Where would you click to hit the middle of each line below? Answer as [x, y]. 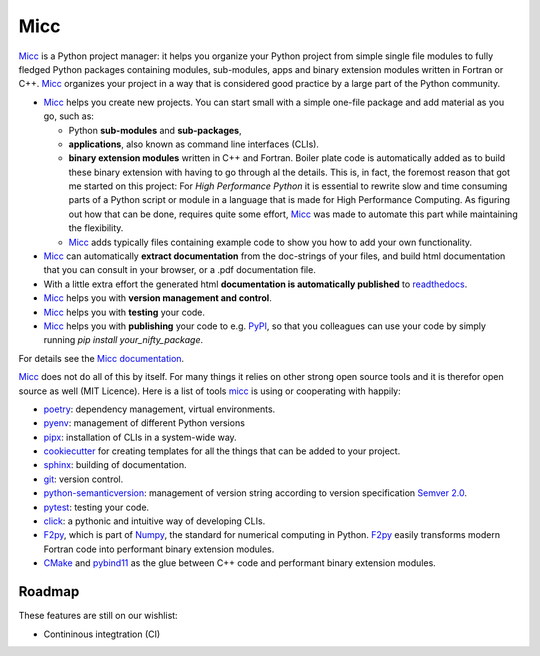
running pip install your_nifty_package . [123, 340]
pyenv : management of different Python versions [144, 423]
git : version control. [83, 479]
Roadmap [49, 591]
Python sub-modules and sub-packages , [155, 130]
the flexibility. [96, 228]
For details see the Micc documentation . [101, 358]
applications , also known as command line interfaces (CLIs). [194, 144]
